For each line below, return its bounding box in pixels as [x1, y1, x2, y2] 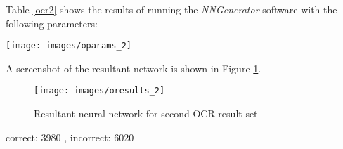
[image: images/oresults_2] [34, 86, 165, 96]
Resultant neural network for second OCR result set [34, 106, 258, 121]
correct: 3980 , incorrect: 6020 [6, 129, 134, 144]
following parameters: [6, 15, 98, 30]
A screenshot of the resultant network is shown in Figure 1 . [6, 60, 261, 75]
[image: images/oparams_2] [6, 41, 131, 51]
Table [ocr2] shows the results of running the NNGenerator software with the [6, 2, 337, 16]
